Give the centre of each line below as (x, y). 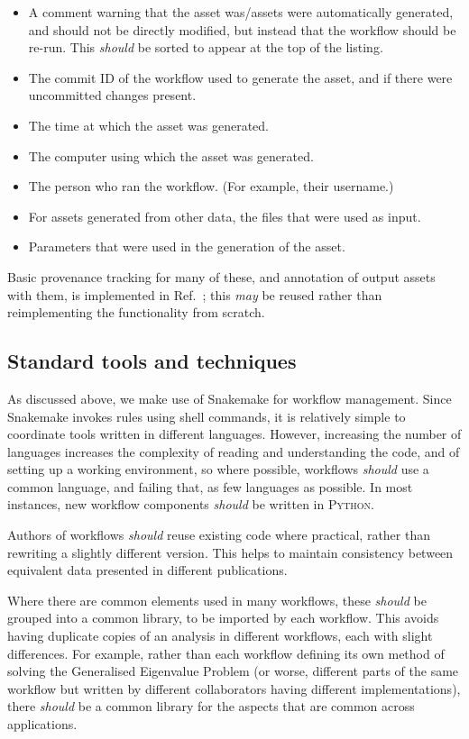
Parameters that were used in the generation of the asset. (187, 246)
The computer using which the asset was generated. (171, 155)
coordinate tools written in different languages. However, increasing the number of (234, 434)
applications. (42, 724)
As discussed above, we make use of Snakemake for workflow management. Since (230, 398)
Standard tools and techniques (152, 361)
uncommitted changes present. (112, 95)
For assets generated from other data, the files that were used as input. (225, 216)
